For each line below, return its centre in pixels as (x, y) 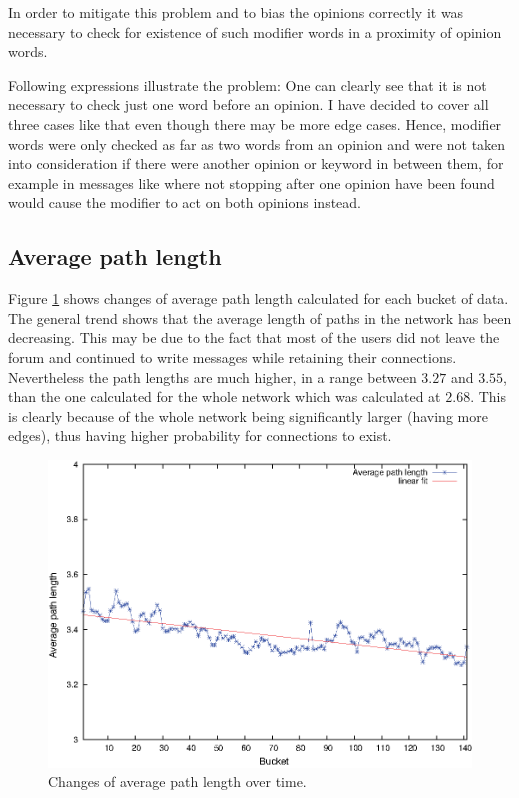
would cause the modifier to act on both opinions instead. (185, 202)
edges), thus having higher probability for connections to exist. (200, 435)
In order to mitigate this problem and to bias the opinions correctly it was (236, 12)
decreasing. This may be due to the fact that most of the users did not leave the (254, 337)
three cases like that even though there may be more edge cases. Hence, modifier (255, 123)
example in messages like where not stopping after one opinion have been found (251, 182)
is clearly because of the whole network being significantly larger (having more (248, 415)
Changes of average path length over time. (177, 781)
